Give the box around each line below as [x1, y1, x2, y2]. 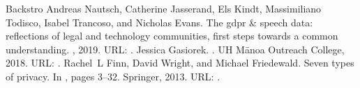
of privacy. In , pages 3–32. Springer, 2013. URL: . [6, 69, 220, 83]
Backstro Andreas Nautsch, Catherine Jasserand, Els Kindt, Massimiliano [6, 1, 322, 15]
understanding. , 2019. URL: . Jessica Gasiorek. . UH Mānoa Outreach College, [6, 42, 345, 56]
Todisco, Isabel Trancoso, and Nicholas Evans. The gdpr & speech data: [6, 15, 313, 29]
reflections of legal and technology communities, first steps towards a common [6, 28, 338, 43]
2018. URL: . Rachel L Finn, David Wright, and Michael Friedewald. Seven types [6, 55, 354, 70]
